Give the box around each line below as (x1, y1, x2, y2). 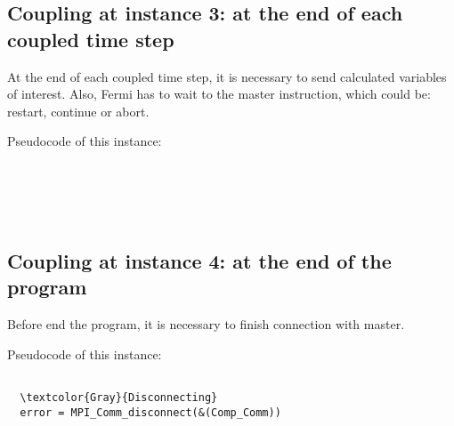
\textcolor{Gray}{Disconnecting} (20, 391, 218, 405)
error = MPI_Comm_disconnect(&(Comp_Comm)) (20, 406, 281, 419)
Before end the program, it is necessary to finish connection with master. (7, 315, 405, 334)
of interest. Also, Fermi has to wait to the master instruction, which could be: (7, 84, 431, 103)
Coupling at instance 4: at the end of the (7, 246, 392, 274)
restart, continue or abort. (7, 101, 150, 120)
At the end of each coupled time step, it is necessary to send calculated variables (7, 67, 447, 85)
